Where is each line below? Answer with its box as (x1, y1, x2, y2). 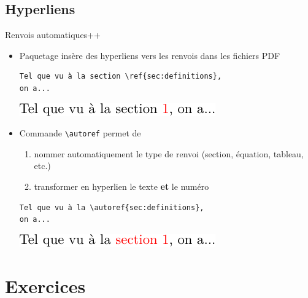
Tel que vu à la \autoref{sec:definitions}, (19, 203, 204, 212)
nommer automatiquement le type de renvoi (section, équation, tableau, (34, 147, 304, 160)
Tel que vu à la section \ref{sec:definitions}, (19, 72, 222, 81)
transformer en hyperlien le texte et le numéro (34, 180, 209, 193)
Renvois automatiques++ (5, 28, 101, 41)
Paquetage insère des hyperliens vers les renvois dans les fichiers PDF (19, 49, 280, 61)
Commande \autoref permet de (19, 127, 141, 139)
